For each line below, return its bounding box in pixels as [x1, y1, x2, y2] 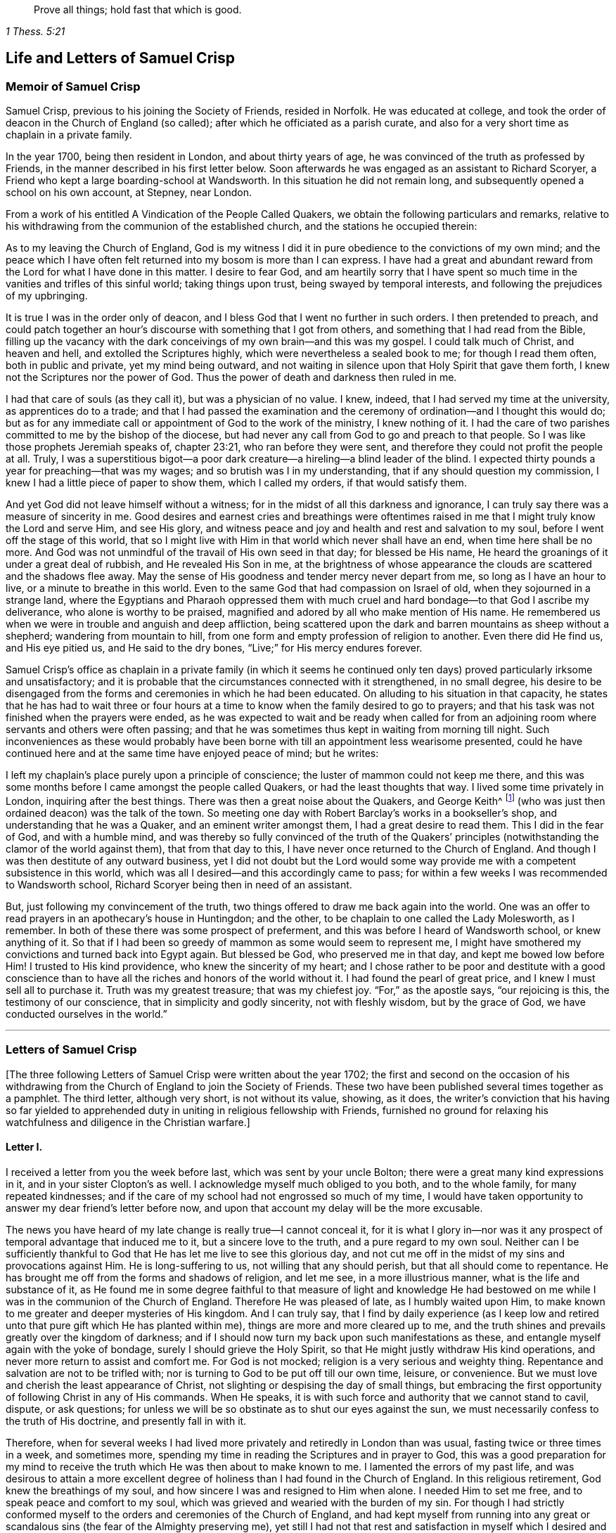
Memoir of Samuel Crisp [6, 79, 141, 93]
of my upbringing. [6, 290, 88, 302]
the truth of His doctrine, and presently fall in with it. [6, 1414, 247, 1427]
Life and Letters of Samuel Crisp [6, 49, 235, 67]
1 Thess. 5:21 [6, 25, 65, 37]
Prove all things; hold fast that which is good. [34, 4, 242, 15]
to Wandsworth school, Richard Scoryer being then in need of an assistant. [6, 878, 352, 891]
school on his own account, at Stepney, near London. [6, 186, 252, 199]
